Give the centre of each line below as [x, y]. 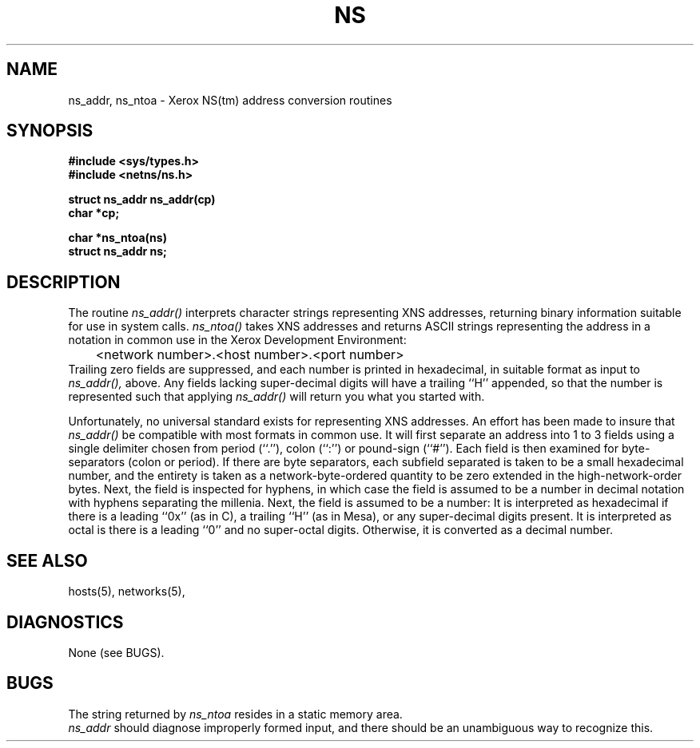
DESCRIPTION [64, 282]
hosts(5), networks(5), [127, 592]
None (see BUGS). [116, 652]
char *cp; [94, 213]
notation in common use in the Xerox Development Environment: [237, 340]
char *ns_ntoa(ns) [117, 238]
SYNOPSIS [50, 131]
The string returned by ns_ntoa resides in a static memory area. [235, 714]
